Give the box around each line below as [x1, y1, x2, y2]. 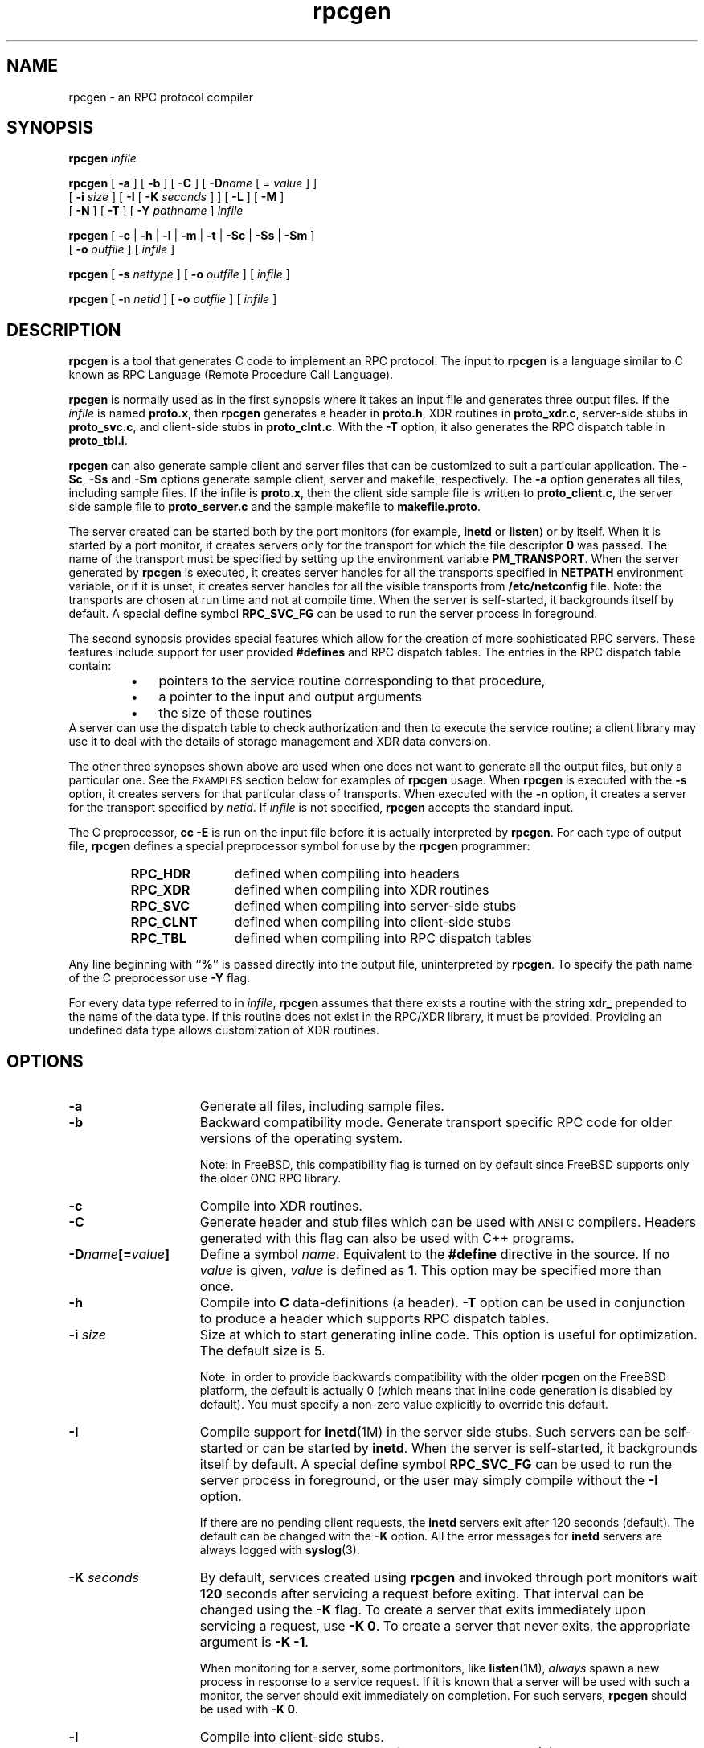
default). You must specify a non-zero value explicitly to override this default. [199, 1397, 608, 1412]
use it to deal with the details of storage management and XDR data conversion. [68, 734, 491, 749]
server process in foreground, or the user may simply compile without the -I [199, 1472, 658, 1489]
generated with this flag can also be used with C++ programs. [199, 1230, 575, 1247]
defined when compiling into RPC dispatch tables [234, 930, 532, 947]
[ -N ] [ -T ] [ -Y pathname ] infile [68, 204, 244, 218]
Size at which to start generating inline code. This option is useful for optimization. [199, 1326, 698, 1343]
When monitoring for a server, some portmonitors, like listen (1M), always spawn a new [199, 1661, 660, 1676]
